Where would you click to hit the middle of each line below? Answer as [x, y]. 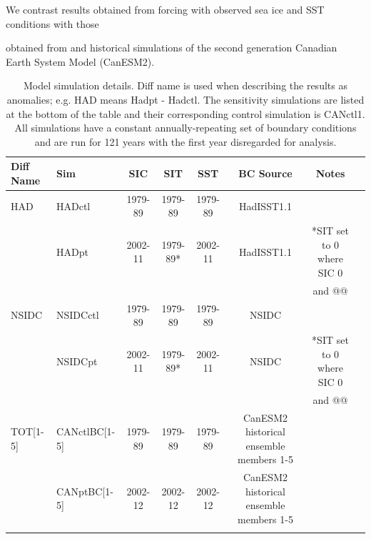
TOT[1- [27, 431]
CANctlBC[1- [86, 431]
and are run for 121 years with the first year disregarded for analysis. [185, 141]
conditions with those [52, 23]
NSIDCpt [77, 361]
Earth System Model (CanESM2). [80, 61]
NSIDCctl [77, 315]
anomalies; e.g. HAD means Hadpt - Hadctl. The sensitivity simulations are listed [185, 99]
